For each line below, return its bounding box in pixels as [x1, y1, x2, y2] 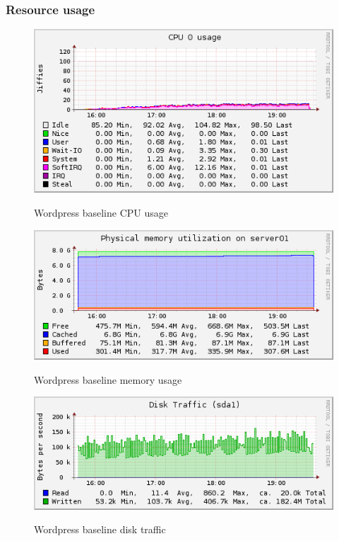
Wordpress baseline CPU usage [34, 205, 168, 220]
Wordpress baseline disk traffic [34, 522, 166, 537]
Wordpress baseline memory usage [34, 372, 182, 387]
